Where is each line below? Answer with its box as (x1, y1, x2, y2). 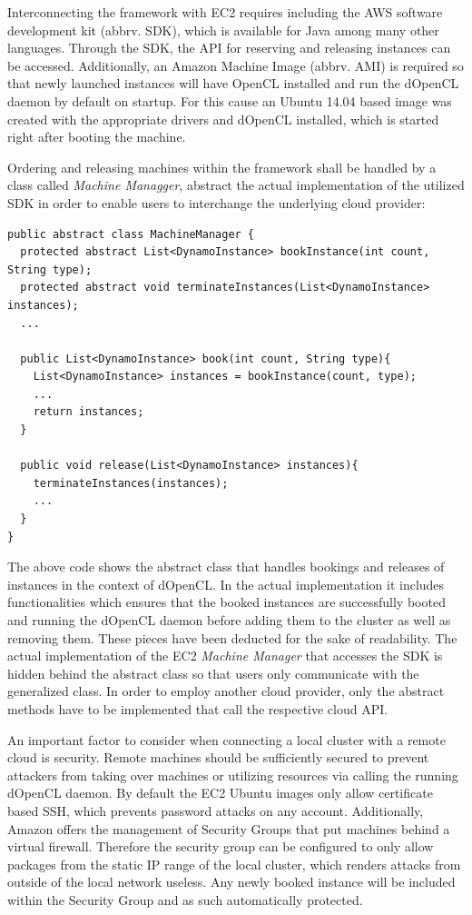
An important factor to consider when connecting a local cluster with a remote (7, 730, 446, 749)
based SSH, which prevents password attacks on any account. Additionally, (7, 801, 424, 820)
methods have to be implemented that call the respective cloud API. (7, 699, 388, 718)
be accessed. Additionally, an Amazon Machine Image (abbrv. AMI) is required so (7, 55, 464, 75)
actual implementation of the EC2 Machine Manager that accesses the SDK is (7, 646, 443, 665)
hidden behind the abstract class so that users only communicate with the (7, 663, 419, 682)
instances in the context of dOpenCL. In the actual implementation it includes (7, 574, 445, 593)
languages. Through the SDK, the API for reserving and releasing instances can (7, 38, 451, 57)
